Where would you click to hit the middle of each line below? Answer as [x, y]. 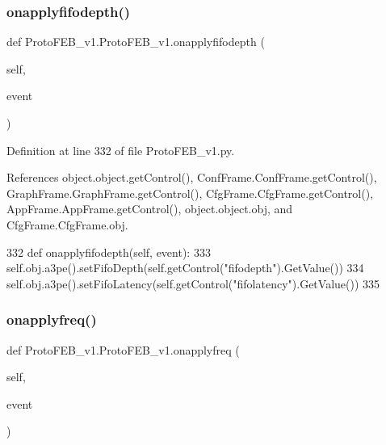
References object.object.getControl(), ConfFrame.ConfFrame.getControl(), [192, 177]
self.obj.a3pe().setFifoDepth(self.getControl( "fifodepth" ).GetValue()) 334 [185, 268]
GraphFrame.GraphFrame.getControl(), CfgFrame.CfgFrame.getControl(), [190, 193]
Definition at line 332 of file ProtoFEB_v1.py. [121, 150]
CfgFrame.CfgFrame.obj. [67, 224]
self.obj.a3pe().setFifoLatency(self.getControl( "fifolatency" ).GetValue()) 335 [193, 283]
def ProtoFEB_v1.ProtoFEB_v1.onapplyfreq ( [123, 349]
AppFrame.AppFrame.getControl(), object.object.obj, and [150, 209]
